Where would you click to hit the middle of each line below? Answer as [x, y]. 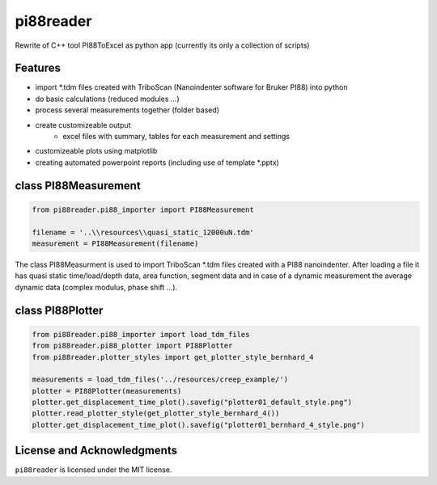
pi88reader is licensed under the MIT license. [93, 470]
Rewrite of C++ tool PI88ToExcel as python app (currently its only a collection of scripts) [162, 45]
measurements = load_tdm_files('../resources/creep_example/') [160, 380]
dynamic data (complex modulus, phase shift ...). [96, 287]
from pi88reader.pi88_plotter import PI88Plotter [132, 346]
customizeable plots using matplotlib [96, 151]
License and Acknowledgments [96, 451]
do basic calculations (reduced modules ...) [107, 99]
